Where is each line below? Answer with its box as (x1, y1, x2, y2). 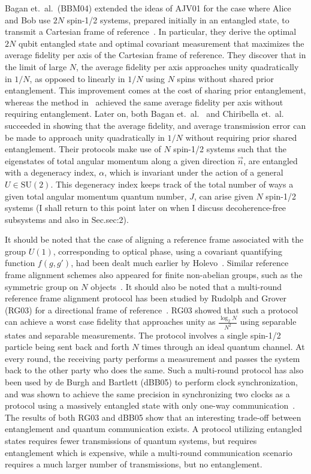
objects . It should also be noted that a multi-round (90, 280, 282, 292)
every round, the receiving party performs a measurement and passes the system (5, 352, 300, 364)
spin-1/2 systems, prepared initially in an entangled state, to (67, 13, 289, 26)
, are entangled (243, 154, 298, 167)
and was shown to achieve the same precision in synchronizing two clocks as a (5, 387, 290, 400)
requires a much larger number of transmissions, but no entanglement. (5, 458, 262, 470)
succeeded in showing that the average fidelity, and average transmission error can (5, 119, 306, 131)
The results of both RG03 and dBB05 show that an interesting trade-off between (5, 410, 301, 423)
